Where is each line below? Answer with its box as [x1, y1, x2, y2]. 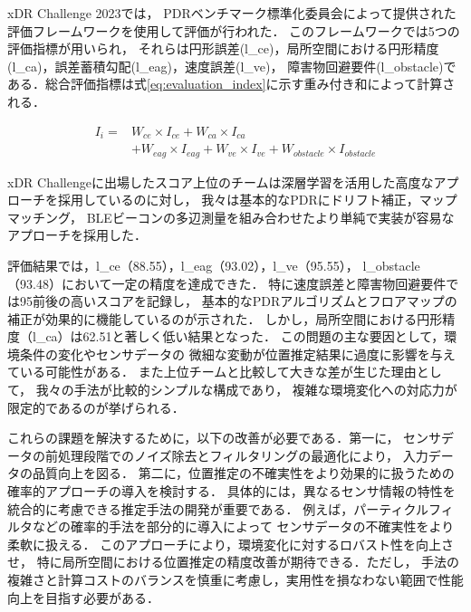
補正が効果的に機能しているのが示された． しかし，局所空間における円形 [7, 309, 443, 328]
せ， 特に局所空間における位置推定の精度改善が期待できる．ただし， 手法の [7, 552, 460, 571]
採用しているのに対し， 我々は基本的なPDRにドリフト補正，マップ [57, 190, 457, 209]
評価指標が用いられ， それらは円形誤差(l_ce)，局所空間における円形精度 [7, 39, 439, 58]
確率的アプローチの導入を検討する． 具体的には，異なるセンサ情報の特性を [7, 482, 456, 501]
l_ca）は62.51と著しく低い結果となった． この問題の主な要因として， [32, 327, 445, 346]
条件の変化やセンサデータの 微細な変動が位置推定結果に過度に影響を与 [19, 344, 443, 363]
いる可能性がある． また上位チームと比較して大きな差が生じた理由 [19, 362, 417, 381]
